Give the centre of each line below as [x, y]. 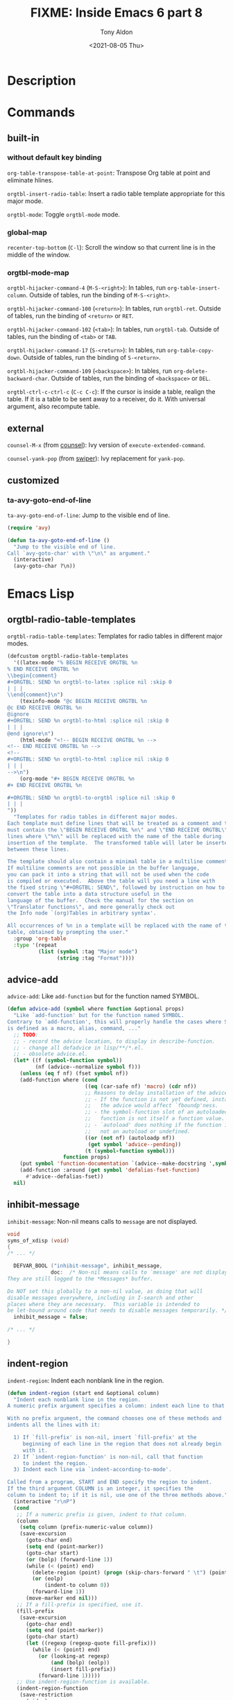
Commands [41, 113]
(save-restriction [46, 1695]
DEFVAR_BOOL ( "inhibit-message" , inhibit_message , [88, 1266]
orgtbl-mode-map [38, 273]
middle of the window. [39, 255]
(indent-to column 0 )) [77, 1586]
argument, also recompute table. [54, 406]
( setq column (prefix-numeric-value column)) [87, 1527]
